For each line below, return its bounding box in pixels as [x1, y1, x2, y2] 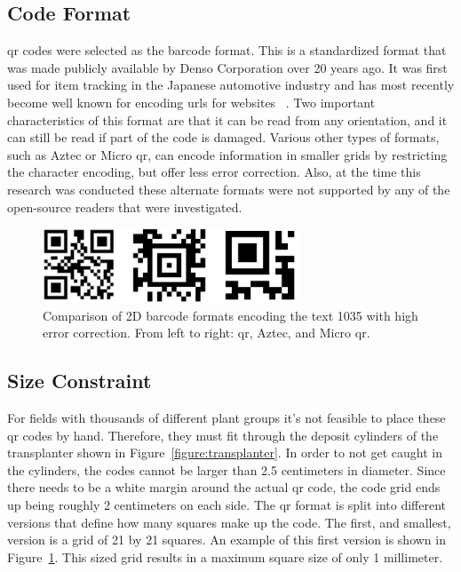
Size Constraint [7, 367, 152, 394]
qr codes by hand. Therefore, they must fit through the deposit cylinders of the [7, 425, 439, 444]
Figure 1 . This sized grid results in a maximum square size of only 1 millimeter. [7, 547, 443, 566]
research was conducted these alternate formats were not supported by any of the [7, 179, 450, 198]
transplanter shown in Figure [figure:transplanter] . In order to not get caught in [7, 443, 443, 462]
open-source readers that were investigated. [7, 197, 242, 216]
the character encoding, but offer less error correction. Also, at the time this [7, 163, 421, 181]
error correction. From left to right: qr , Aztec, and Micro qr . [43, 323, 370, 342]
